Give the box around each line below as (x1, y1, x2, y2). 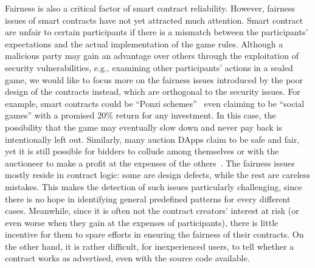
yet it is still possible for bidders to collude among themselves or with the (5, 145, 279, 157)
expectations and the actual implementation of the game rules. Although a (5, 37, 283, 50)
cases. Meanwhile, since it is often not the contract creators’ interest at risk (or (5, 204, 299, 217)
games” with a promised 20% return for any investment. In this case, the (5, 109, 276, 122)
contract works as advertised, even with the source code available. (5, 252, 250, 264)
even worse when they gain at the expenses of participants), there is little (5, 216, 279, 228)
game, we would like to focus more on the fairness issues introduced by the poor (5, 73, 303, 86)
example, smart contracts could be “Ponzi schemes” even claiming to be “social (5, 97, 305, 109)
